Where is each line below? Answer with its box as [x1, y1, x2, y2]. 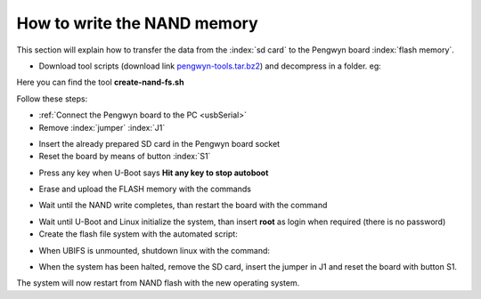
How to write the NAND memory [16, 13, 258, 33]
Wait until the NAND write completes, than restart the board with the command [38, 200, 328, 211]
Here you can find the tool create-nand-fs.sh [16, 77, 184, 88]
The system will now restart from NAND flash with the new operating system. [16, 278, 300, 288]
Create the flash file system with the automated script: [38, 229, 238, 239]
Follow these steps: [16, 93, 88, 104]
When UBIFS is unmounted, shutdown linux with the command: [38, 245, 271, 255]
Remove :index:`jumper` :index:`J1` [38, 122, 166, 133]
